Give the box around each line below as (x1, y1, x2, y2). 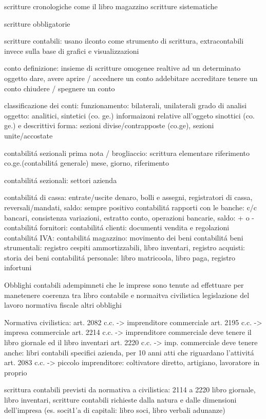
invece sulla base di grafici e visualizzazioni (4, 45, 139, 56)
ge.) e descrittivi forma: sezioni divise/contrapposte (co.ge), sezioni (4, 120, 214, 131)
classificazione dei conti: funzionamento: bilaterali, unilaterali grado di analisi (4, 100, 247, 111)
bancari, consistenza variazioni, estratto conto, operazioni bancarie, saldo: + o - (4, 212, 255, 223)
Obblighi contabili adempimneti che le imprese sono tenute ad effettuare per (4, 280, 244, 290)
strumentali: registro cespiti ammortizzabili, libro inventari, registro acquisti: (4, 242, 245, 253)
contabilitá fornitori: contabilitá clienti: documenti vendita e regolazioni (4, 222, 230, 233)
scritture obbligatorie (4, 18, 70, 29)
